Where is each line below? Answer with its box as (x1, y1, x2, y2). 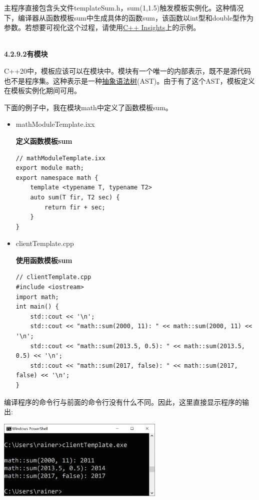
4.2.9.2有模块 (4, 49, 48, 59)
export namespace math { (15, 174, 98, 181)
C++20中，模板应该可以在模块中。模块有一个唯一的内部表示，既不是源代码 (4, 65, 251, 76)
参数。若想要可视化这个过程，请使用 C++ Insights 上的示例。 (4, 22, 200, 33)
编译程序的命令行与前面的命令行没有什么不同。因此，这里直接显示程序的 (4, 396, 242, 407)
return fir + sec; (44, 203, 105, 211)
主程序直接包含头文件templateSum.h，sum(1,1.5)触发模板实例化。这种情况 (4, 3, 244, 13)
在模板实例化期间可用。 (4, 85, 81, 96)
